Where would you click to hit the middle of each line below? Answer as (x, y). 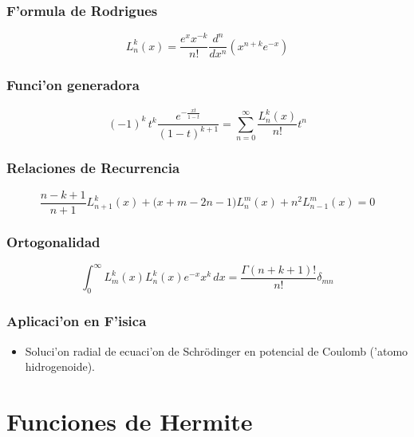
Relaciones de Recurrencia (93, 168)
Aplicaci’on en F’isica (77, 321)
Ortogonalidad (53, 241)
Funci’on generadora (73, 85)
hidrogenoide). (60, 366)
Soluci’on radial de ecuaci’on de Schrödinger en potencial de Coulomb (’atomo (217, 350)
